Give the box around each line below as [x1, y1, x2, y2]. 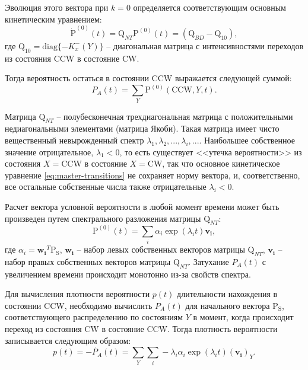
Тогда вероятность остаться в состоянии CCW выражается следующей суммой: [5, 72, 292, 84]
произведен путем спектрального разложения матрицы [5, 212, 201, 224]
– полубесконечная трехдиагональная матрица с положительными [56, 110, 293, 122]
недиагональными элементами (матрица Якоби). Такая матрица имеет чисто [5, 122, 280, 135]
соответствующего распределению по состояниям [5, 311, 183, 323]
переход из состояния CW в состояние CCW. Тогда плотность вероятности [5, 323, 278, 335]
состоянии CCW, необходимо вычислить [5, 299, 153, 311]
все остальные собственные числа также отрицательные [5, 180, 207, 193]
